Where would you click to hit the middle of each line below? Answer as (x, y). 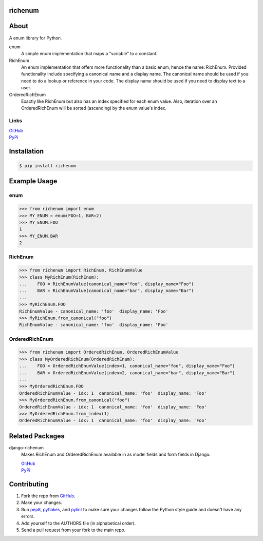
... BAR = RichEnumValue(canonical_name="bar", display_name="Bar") (107, 291)
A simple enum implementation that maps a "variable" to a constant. (89, 54)
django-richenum (26, 447)
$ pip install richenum (48, 165)
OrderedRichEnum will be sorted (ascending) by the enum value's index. (94, 108)
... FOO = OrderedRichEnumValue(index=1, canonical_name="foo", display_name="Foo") (127, 366)
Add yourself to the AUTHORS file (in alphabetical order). (78, 523)
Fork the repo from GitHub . (48, 496)
